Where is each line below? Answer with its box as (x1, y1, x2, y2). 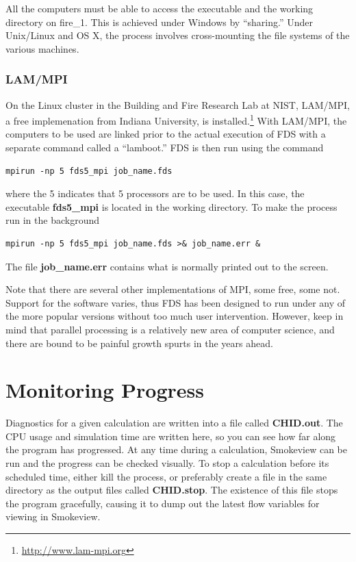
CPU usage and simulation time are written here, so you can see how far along (5, 429, 336, 443)
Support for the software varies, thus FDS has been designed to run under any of (5, 295, 346, 309)
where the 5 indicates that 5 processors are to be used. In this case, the (5, 186, 305, 201)
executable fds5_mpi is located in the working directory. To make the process (5, 199, 338, 214)
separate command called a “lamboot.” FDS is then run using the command (5, 140, 324, 155)
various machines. (5, 41, 79, 55)
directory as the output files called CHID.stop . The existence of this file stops (5, 483, 338, 497)
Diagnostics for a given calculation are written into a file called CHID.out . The (5, 416, 343, 430)
